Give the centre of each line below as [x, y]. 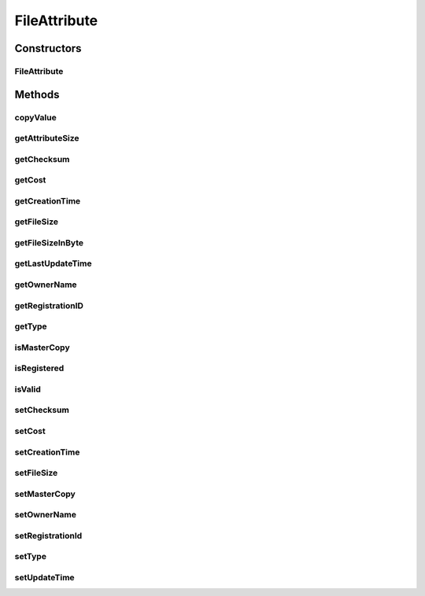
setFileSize [36, 473]
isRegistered [39, 368]
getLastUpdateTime [53, 263]
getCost [30, 180]
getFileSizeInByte [49, 242]
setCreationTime [47, 452]
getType [31, 326]
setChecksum [42, 410]
